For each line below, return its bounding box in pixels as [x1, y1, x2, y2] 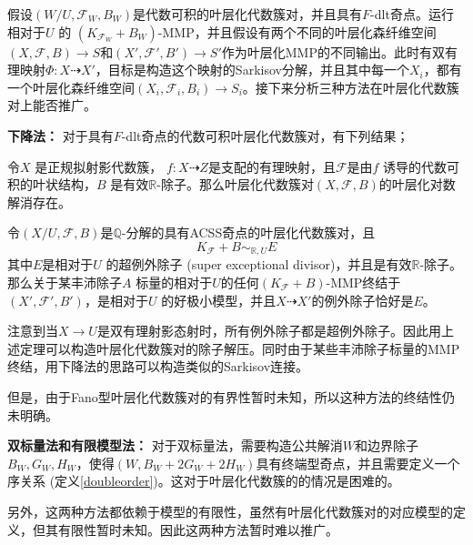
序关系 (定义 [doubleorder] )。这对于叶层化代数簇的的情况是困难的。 [7, 471, 400, 490]
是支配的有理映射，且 [207, 156, 336, 176]
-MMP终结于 [326, 272, 401, 291]
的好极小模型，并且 [161, 290, 277, 309]
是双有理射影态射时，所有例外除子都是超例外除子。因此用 [96, 321, 441, 340]
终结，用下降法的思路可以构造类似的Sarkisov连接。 [7, 357, 309, 376]
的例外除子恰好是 [311, 290, 414, 309]
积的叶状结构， [7, 175, 96, 194]
